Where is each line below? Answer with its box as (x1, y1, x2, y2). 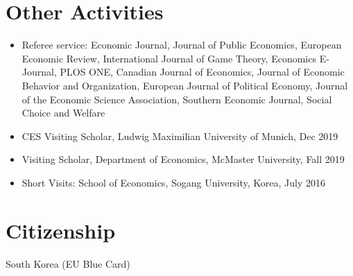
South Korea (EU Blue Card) (6, 256, 130, 270)
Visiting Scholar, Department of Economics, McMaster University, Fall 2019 (21, 152, 345, 166)
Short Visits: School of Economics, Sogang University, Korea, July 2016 (21, 175, 325, 189)
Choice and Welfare (21, 105, 105, 120)
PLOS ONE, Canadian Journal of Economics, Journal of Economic (60, 64, 345, 79)
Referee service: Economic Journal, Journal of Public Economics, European (21, 37, 342, 52)
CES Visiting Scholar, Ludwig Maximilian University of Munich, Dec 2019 (21, 128, 338, 143)
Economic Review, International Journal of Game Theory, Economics (21, 51, 316, 65)
